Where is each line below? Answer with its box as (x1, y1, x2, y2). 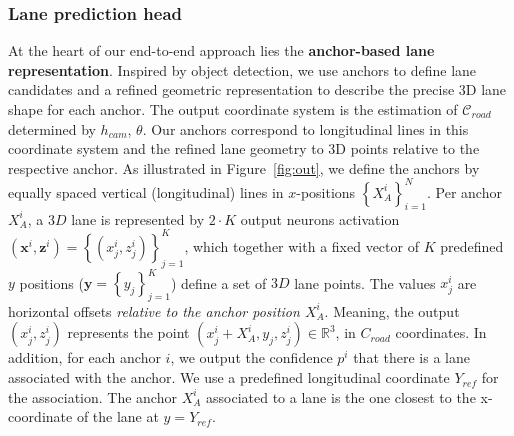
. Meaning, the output (324, 300, 460, 321)
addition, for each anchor (8, 347, 161, 368)
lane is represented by (71, 208, 205, 229)
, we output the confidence (170, 347, 333, 368)
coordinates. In (395, 322, 487, 343)
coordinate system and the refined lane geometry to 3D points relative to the (8, 138, 480, 159)
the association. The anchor (8, 386, 177, 407)
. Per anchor (427, 181, 502, 202)
